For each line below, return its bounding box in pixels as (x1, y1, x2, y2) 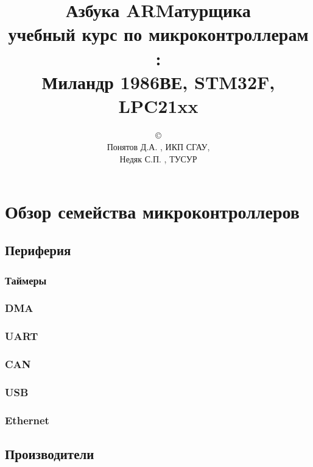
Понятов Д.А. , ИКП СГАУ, (107, 140, 210, 153)
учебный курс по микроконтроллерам (8, 21, 309, 46)
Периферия (5, 241, 71, 259)
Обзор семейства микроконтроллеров (5, 198, 300, 223)
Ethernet (5, 412, 49, 427)
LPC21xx (118, 93, 199, 118)
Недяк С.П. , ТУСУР (119, 153, 197, 165)
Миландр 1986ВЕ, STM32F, (41, 69, 275, 94)
